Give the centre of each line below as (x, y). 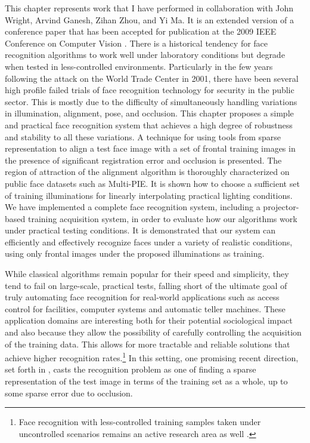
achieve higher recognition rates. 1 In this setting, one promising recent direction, (152, 357)
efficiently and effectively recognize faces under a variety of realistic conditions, (149, 242)
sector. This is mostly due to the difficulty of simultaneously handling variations (151, 101)
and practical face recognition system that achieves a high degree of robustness (149, 124)
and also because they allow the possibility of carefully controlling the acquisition (153, 332)
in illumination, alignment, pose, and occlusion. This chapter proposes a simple (149, 113)
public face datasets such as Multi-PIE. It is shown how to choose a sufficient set (152, 183)
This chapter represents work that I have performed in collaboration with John (149, 8)
